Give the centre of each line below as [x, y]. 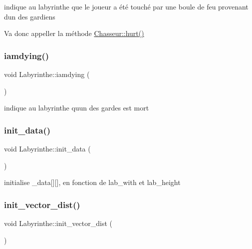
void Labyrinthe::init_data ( [47, 148]
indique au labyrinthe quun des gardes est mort [77, 108]
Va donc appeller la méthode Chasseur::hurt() [74, 33]
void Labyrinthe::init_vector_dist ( [58, 223]
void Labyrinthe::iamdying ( [47, 74]
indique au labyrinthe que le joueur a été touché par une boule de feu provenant [126, 6]
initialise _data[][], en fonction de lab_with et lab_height [92, 182]
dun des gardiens [30, 16]
